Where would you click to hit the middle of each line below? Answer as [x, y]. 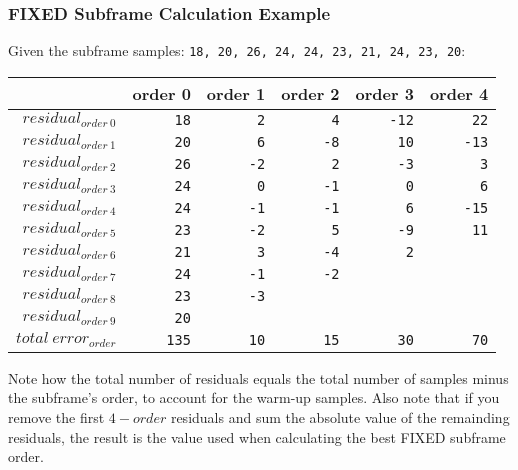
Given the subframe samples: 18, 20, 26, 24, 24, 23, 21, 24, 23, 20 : [237, 50]
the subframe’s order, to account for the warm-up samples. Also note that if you [254, 397]
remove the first [56, 417]
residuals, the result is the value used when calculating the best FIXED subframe [257, 436]
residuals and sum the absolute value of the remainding [340, 417]
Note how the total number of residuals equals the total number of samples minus [258, 377]
